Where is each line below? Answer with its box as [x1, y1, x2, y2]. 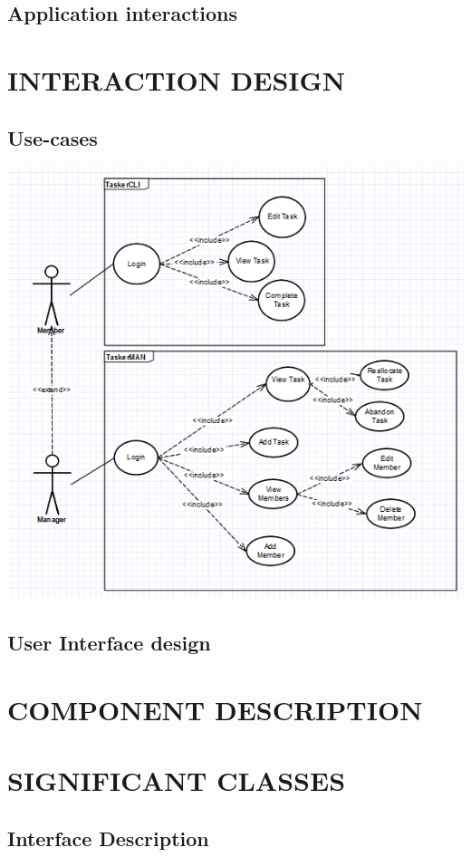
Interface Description [7, 823, 209, 852]
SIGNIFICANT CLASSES [7, 762, 346, 799]
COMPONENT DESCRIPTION [7, 690, 423, 727]
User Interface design [7, 629, 211, 657]
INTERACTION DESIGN [7, 61, 346, 98]
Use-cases [7, 123, 98, 151]
